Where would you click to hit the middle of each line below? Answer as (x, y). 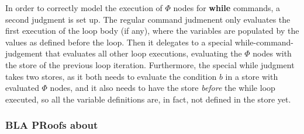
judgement (24, 53)
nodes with (272, 53)
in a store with (252, 76)
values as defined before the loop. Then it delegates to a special (119, 42)
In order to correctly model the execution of (84, 8)
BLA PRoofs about (52, 125)
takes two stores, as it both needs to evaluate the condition (111, 76)
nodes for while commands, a (227, 8)
